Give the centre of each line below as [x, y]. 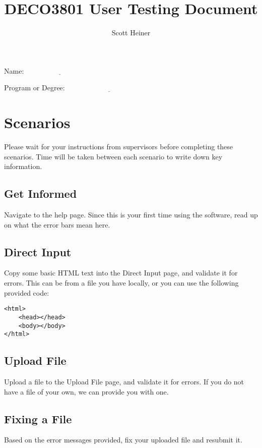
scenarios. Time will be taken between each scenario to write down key [113, 156]
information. [23, 166]
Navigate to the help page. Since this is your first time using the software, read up [131, 215]
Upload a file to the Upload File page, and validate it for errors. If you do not [124, 382]
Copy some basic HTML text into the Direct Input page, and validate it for [121, 273]
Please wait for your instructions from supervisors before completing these [119, 147]
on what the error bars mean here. [57, 224]
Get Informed [41, 193]
